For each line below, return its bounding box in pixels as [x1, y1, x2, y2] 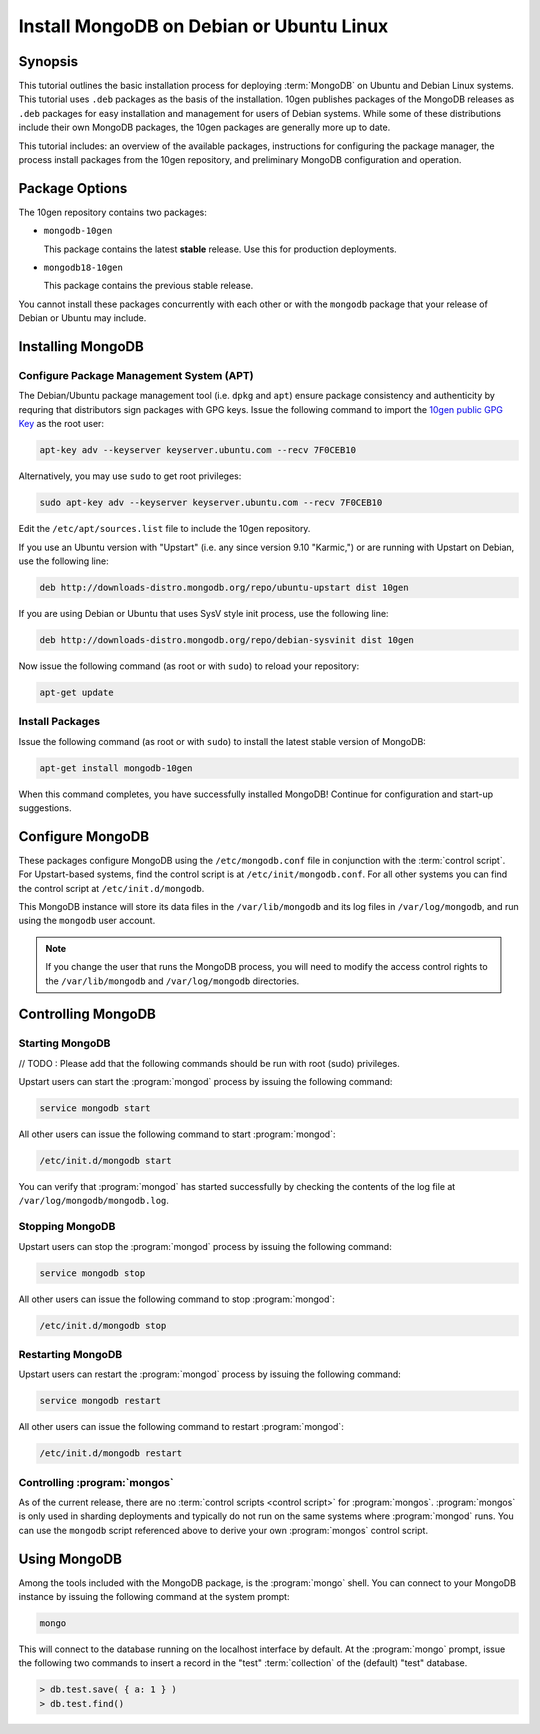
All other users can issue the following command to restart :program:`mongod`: [18, 1421, 344, 1433]
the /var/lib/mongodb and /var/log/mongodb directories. [45, 975, 300, 987]
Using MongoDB [18, 1550, 122, 1567]
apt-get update [39, 686, 114, 698]
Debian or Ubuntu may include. [18, 312, 147, 324]
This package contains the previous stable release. [43, 280, 254, 292]
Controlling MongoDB [18, 1006, 157, 1023]
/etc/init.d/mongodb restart [39, 1448, 183, 1459]
